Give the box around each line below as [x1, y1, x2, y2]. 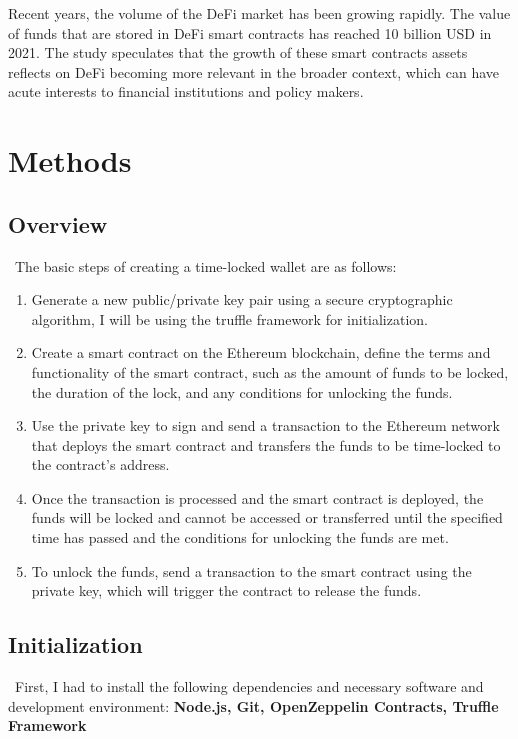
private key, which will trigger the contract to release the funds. [31, 580, 422, 601]
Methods [8, 140, 132, 181]
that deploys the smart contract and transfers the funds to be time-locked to [31, 434, 501, 455]
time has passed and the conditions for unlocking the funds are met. [31, 527, 449, 548]
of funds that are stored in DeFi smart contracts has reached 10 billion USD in [8, 22, 492, 43]
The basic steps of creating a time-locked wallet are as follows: [14, 255, 397, 276]
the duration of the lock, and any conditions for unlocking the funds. [31, 381, 453, 402]
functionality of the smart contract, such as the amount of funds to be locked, [31, 361, 509, 382]
